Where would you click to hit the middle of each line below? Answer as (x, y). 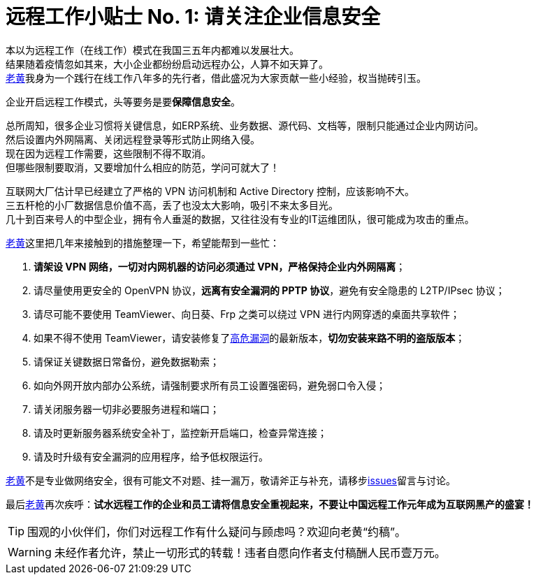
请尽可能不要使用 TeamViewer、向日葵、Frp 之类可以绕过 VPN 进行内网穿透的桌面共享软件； (247, 314)
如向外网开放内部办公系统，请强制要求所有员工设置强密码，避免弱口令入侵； (210, 385)
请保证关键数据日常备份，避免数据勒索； (126, 361)
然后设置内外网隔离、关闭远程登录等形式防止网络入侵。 (133, 139)
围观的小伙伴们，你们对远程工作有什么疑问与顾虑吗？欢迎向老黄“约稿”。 (217, 531)
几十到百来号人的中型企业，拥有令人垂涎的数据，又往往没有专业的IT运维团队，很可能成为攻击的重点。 (240, 219)
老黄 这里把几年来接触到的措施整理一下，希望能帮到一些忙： (143, 242)
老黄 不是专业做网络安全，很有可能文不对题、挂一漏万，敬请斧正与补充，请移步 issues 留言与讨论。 (231, 480)
